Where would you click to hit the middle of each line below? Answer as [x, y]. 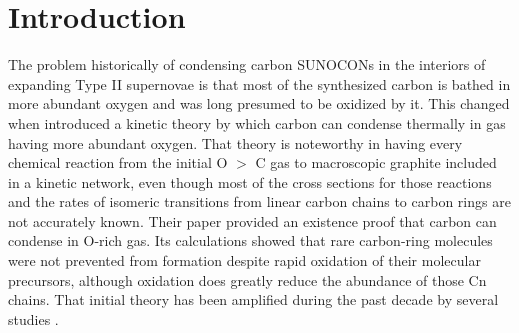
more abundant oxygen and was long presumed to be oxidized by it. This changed [259, 103]
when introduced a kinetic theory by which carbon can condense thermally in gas [257, 122]
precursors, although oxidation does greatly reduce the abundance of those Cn [247, 279]
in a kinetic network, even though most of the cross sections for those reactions [250, 181]
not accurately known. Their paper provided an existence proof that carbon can [252, 220]
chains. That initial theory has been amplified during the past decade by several [253, 299]
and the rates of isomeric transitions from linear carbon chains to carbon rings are [259, 201]
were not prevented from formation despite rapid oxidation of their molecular [244, 260]
